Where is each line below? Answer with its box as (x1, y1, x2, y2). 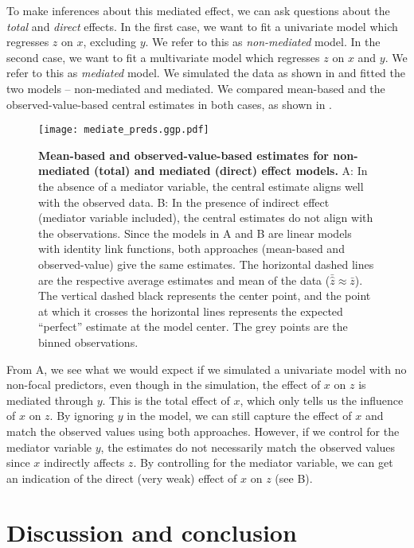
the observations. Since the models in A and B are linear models (38, 224, 352, 241)
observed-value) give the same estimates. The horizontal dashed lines (38, 255, 374, 272)
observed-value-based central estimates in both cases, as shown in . (6, 95, 332, 112)
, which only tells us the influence (240, 391, 404, 408)
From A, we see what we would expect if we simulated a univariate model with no (6, 360, 407, 377)
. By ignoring (49, 407, 114, 424)
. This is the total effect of (102, 391, 230, 408)
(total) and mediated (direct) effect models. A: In (93, 162, 368, 179)
